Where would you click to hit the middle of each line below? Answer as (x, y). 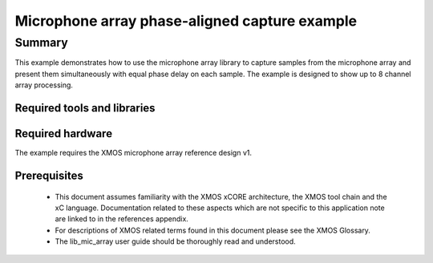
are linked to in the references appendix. (121, 219)
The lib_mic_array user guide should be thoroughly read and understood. (175, 241)
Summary (41, 42)
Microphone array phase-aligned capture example (186, 21)
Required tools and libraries (85, 108)
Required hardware (63, 134)
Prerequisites (49, 175)
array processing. (44, 85)
